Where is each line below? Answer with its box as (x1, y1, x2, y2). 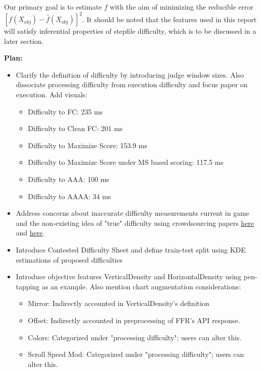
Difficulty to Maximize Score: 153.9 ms (28, 140, 147, 150)
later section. (4, 35, 44, 46)
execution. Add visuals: (16, 89, 88, 100)
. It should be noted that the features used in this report (82, 14, 257, 24)
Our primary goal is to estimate (4, 2, 102, 12)
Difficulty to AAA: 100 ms (28, 174, 109, 184)
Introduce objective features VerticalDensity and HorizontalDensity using (16, 271, 241, 282)
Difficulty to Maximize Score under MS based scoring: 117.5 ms (28, 157, 224, 167)
